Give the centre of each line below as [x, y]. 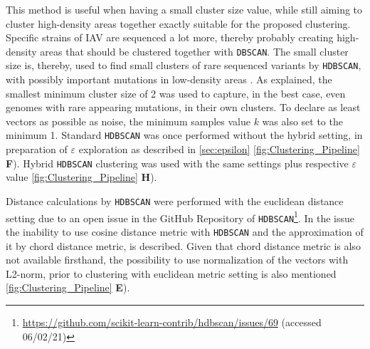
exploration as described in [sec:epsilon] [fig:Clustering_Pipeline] [219, 149]
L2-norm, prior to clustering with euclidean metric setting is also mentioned [171, 273]
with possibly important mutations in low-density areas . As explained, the [169, 79]
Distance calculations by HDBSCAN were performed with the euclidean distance [175, 200]
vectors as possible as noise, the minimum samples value [128, 121]
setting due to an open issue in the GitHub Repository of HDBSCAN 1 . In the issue [180, 217]
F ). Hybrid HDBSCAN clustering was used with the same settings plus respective [177, 163]
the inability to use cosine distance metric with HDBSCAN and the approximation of [185, 231]
